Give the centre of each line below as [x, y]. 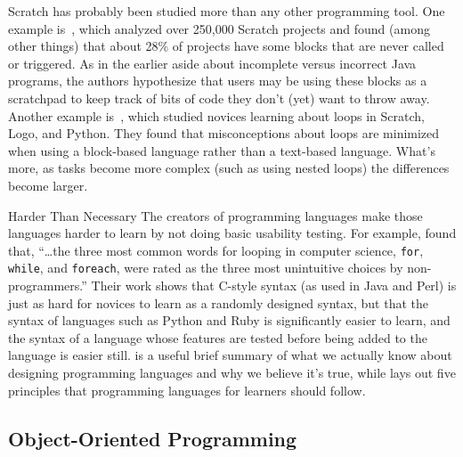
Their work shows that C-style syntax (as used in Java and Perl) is [274, 286]
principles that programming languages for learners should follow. [187, 390]
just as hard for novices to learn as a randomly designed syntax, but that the [218, 302]
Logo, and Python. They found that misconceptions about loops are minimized [224, 133]
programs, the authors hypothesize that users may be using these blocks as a [218, 81]
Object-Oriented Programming [153, 438]
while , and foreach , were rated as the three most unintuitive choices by [206, 268]
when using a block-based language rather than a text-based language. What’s [222, 150]
